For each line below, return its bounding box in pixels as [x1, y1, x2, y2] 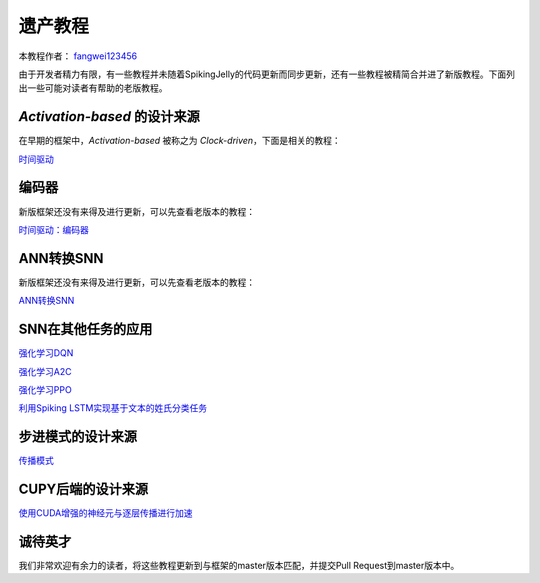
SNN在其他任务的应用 [18, 321, 153, 338]
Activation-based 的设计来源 [18, 108, 200, 125]
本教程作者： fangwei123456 [18, 50, 138, 62]
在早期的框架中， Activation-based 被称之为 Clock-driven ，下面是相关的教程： [18, 135, 341, 147]
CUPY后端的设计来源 [18, 481, 149, 498]
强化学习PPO [18, 383, 72, 395]
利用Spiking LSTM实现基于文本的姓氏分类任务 [18, 402, 208, 414]
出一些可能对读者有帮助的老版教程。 [18, 82, 168, 94]
